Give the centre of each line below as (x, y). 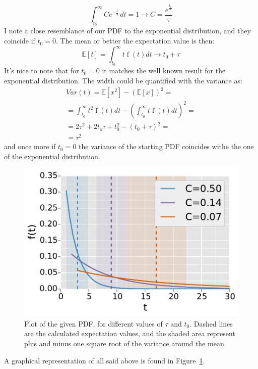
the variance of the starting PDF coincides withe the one (166, 146)
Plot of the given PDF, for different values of (93, 323)
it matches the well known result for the (164, 71)
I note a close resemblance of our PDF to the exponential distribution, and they (127, 31)
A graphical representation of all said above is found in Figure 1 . (105, 360)
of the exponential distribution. (52, 156)
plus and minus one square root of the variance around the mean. (125, 343)
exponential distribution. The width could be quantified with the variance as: (123, 80)
